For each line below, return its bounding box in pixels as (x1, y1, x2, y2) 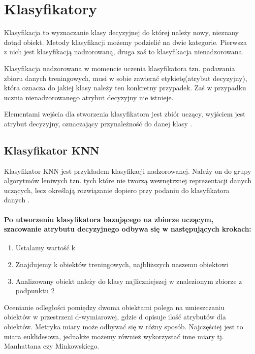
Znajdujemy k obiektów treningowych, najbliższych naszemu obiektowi (15, 259, 228, 270)
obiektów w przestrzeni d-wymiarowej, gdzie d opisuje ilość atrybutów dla (4, 312, 226, 322)
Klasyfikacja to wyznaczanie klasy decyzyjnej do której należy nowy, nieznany (4, 27, 239, 38)
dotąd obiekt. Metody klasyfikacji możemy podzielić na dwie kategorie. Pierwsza (4, 37, 247, 47)
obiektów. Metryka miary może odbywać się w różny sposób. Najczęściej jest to (4, 321, 243, 331)
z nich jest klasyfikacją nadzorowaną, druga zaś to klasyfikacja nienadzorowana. (4, 46, 244, 57)
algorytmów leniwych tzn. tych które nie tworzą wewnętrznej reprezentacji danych (4, 175, 252, 186)
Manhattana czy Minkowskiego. (4, 341, 99, 351)
